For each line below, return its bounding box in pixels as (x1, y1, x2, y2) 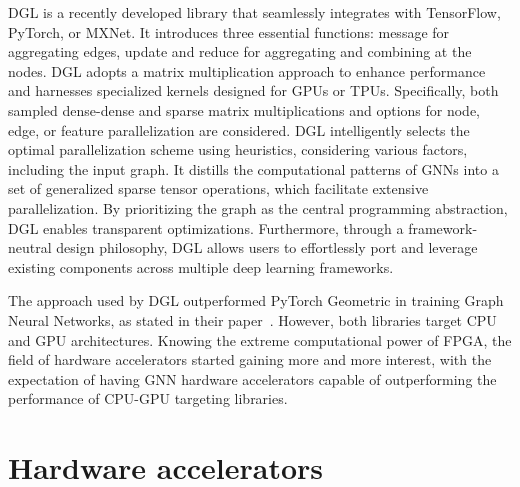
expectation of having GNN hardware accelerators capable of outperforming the (8, 368, 497, 389)
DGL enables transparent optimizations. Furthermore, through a (8, 217, 404, 238)
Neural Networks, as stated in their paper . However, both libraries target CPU (8, 309, 497, 330)
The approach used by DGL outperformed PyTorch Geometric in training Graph (8, 290, 504, 311)
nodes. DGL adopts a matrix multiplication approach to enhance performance (8, 60, 486, 81)
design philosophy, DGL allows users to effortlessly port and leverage (56, 237, 478, 258)
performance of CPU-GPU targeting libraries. (8, 388, 288, 409)
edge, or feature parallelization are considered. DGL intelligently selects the (8, 119, 470, 140)
